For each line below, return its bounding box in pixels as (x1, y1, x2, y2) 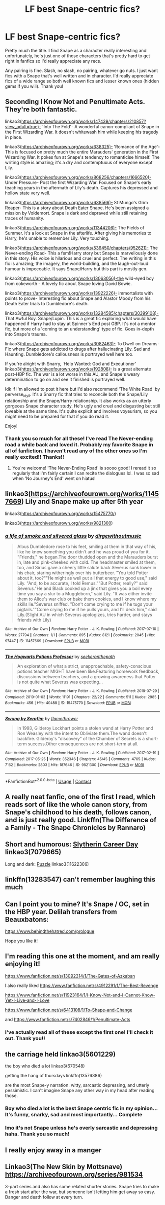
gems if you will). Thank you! (5, 83, 64, 89)
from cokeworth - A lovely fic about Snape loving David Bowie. (5, 280, 132, 287)
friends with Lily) (17, 617, 52, 622)
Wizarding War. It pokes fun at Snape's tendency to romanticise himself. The (5, 154, 160, 160)
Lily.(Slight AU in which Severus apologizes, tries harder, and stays (17, 612, 152, 618)
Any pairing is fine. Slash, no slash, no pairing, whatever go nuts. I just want (5, 68, 158, 73)
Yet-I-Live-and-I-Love (5, 997, 50, 1003)
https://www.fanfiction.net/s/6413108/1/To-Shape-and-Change (5, 1007, 133, 1013)
